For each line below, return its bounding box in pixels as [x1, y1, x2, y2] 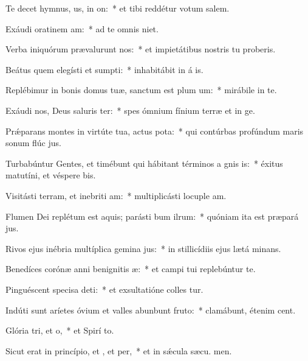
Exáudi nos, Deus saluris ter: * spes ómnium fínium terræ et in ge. [5, 103, 255, 116]
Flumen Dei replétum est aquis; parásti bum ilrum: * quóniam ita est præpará [5, 209, 299, 222]
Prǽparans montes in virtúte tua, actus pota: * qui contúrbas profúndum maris [5, 124, 304, 137]
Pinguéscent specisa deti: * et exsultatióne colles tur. [5, 282, 204, 295]
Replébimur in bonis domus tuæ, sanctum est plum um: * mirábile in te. [5, 83, 277, 96]
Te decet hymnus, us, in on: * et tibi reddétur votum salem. [5, 2, 230, 14]
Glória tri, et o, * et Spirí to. [5, 324, 114, 337]
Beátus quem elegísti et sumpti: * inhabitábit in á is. [5, 63, 204, 75]
